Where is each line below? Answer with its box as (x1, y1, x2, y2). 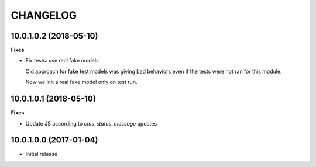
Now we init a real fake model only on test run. (25, 79, 138, 86)
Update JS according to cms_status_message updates (25, 120, 157, 127)
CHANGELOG (11, 9, 77, 22)
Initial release (25, 151, 58, 158)
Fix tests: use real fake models (25, 57, 99, 64)
